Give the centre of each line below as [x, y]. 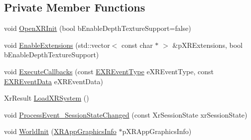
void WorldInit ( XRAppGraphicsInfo [60, 131]
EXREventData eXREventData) [54, 81]
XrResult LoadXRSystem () [47, 98]
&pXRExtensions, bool [207, 45]
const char [137, 45]
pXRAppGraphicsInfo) [157, 131]
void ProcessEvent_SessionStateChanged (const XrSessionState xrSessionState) [126, 114]
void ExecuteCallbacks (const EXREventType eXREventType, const [109, 71]
